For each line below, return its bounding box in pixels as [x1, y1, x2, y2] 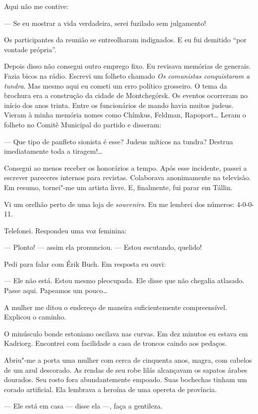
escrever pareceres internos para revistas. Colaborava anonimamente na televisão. [4, 172, 251, 183]
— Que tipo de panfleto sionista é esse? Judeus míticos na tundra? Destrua [4, 136, 233, 146]
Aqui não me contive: [4, 1, 68, 11]
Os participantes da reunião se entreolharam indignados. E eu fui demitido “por [4, 34, 247, 45]
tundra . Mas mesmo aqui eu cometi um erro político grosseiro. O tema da [4, 80, 227, 91]
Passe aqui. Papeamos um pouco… [4, 285, 108, 296]
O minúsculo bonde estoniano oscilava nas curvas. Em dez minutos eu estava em [4, 328, 248, 338]
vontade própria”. [4, 44, 57, 54]
